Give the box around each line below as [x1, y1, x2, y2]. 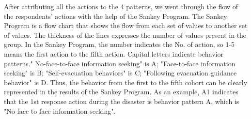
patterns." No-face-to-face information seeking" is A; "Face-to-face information [4, 58, 235, 68]
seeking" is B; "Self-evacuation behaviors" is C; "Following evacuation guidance [4, 68, 237, 78]
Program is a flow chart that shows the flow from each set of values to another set [4, 20, 248, 30]
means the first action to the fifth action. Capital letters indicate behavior [4, 48, 224, 59]
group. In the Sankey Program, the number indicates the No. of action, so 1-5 [4, 39, 235, 49]
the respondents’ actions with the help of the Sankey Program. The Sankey [4, 11, 227, 21]
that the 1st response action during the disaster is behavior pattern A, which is [4, 96, 239, 106]
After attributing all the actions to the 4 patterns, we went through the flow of [4, 1, 238, 11]
